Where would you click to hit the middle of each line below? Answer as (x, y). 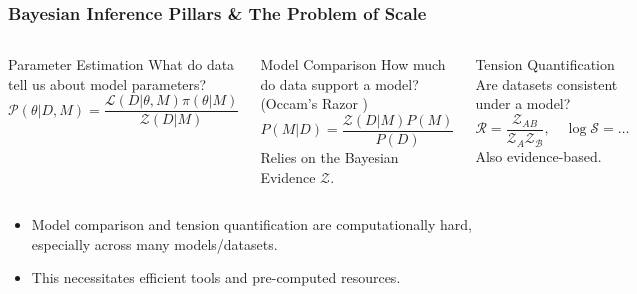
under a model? (523, 103)
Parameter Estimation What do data (121, 64)
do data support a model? (339, 83)
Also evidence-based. (538, 155)
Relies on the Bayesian (329, 157)
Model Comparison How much (353, 64)
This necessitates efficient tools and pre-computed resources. (216, 277)
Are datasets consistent (546, 83)
